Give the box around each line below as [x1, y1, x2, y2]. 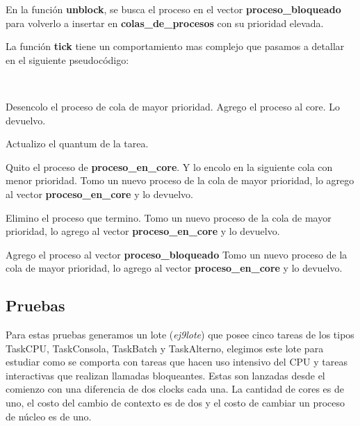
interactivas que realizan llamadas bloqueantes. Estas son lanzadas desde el [6, 368, 325, 382]
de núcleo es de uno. [6, 409, 92, 423]
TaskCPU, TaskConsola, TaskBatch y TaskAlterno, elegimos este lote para [6, 341, 324, 355]
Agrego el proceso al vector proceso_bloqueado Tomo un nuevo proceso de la [6, 247, 347, 261]
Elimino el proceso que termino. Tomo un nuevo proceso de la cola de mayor [6, 210, 332, 224]
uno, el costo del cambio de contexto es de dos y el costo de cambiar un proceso [6, 395, 345, 410]
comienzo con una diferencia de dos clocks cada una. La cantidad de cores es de [6, 382, 345, 396]
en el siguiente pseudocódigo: [6, 52, 129, 67]
